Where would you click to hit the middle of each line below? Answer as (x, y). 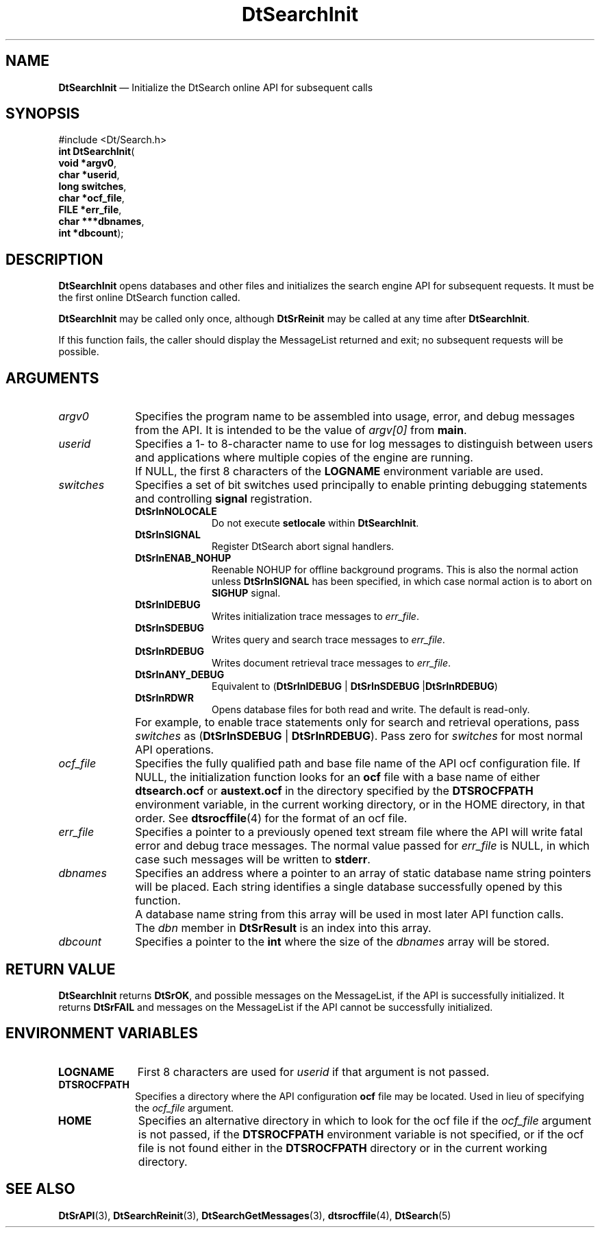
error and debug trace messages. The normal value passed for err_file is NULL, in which (362, 846)
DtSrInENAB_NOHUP (183, 558)
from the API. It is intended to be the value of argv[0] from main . (301, 430)
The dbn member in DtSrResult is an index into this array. (283, 928)
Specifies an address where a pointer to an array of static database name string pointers (363, 873)
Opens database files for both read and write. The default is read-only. (371, 710)
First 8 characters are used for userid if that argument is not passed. (313, 1072)
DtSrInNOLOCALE (176, 512)
